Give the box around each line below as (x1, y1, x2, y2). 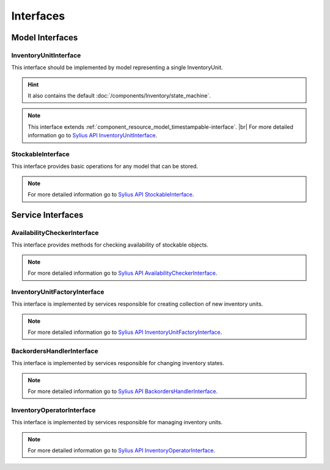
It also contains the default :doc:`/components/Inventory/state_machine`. (28, 92, 211, 99)
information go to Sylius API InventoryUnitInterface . (28, 132, 158, 139)
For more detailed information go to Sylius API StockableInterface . (28, 191, 194, 198)
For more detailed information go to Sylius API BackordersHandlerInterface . (28, 388, 218, 395)
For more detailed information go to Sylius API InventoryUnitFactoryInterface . (28, 328, 222, 336)
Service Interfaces (11, 210, 84, 220)
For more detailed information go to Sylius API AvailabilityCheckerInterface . (28, 269, 218, 277)
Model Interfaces (11, 32, 78, 43)
